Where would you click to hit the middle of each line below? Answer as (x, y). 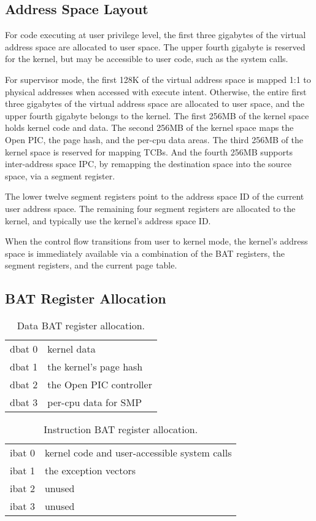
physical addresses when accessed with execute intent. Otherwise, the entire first (156, 91)
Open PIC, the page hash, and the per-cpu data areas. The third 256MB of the (154, 139)
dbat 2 (24, 385)
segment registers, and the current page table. (91, 265)
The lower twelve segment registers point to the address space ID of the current (155, 196)
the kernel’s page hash (95, 367)
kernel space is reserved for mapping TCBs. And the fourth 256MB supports (149, 151)
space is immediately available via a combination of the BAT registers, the (145, 253)
